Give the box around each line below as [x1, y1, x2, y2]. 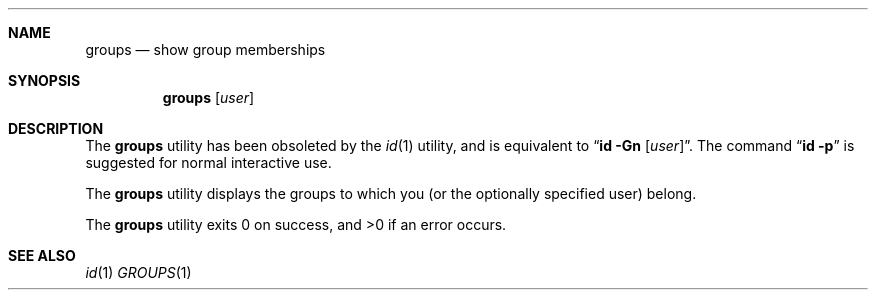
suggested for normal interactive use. [85, 154, 332, 171]
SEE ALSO [8, 247, 76, 264]
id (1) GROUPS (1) [85, 264, 192, 281]
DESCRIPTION [8, 120, 104, 137]
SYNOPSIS [8, 72, 81, 89]
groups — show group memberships [85, 41, 326, 58]
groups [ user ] [162, 89, 255, 106]
